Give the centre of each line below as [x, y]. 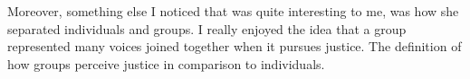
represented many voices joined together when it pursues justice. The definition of [235, 46]
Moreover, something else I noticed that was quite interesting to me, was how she [233, 11]
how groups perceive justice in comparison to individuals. [166, 63]
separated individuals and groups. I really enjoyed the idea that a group [207, 28]
